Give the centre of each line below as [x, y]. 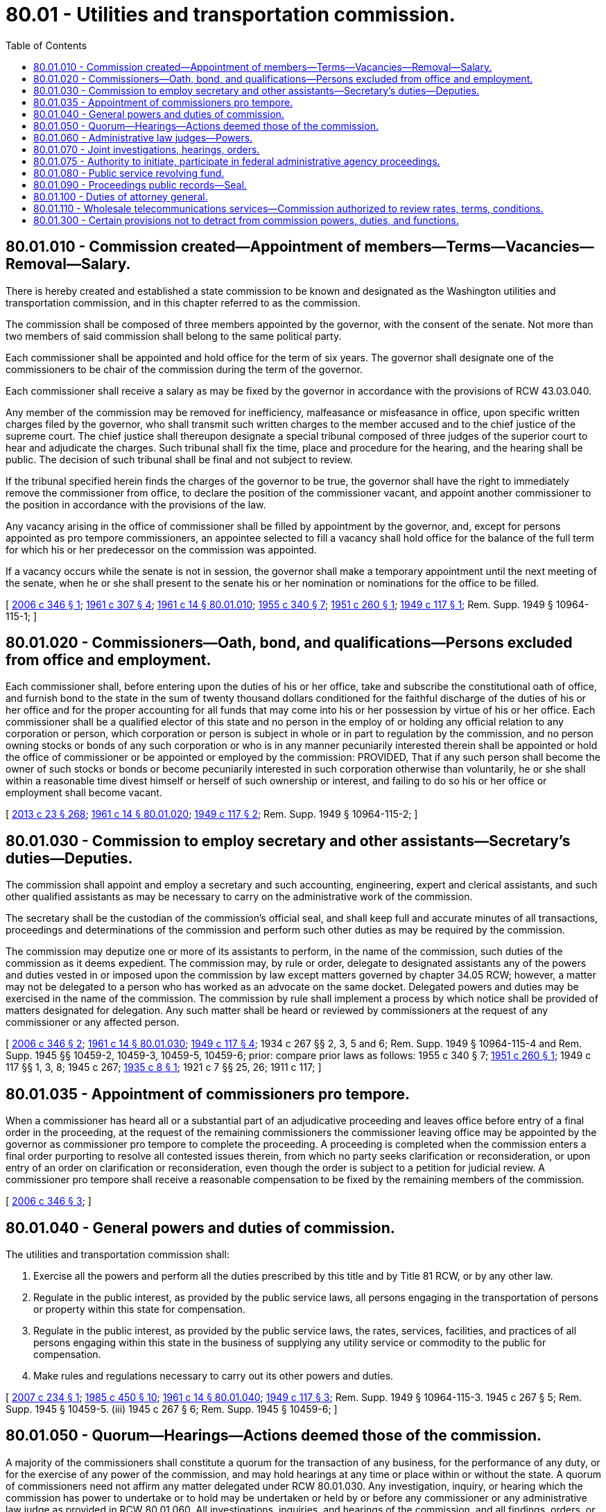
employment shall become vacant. [84, 793]
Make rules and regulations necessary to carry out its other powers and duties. [214, 1375]
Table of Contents [46, 45]
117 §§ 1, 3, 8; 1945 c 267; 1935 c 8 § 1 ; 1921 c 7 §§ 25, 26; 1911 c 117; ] [164, 1067]
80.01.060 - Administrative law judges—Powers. [143, 137]
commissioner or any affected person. [93, 1022]
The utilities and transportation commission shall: [118, 1254]
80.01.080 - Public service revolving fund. [129, 173]
